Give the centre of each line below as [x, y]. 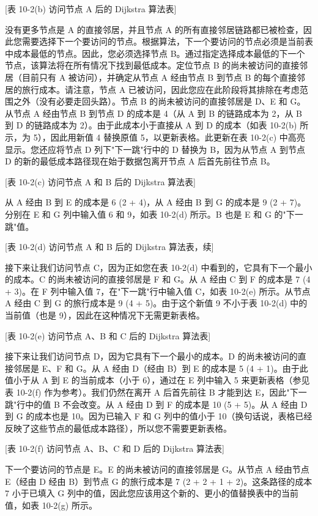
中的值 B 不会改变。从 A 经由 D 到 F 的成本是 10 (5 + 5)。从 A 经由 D [166, 404]
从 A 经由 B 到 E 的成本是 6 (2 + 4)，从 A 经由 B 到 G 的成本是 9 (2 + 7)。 [156, 202]
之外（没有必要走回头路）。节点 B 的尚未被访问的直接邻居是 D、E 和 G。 [159, 101]
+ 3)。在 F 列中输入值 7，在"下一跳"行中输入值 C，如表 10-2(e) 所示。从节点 [158, 291]
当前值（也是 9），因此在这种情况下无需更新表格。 [105, 315]
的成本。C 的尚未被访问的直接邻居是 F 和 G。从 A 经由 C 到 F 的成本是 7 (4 [158, 279]
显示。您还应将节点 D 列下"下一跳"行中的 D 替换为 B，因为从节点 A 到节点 [155, 149]
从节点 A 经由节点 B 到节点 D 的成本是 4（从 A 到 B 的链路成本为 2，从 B [154, 113]
